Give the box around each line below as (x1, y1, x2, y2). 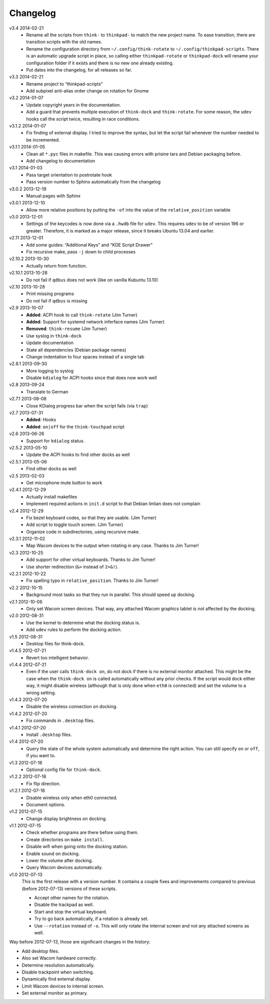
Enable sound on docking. (26, 850, 80, 856)
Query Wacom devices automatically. (26, 864, 103, 870)
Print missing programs (26, 290, 74, 297)
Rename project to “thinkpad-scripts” (26, 80, 103, 87)
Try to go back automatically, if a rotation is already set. (34, 915, 149, 922)
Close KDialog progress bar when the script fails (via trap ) (26, 402, 148, 408)
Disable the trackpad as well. (34, 901, 94, 907)
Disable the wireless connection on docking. (26, 703, 117, 709)
